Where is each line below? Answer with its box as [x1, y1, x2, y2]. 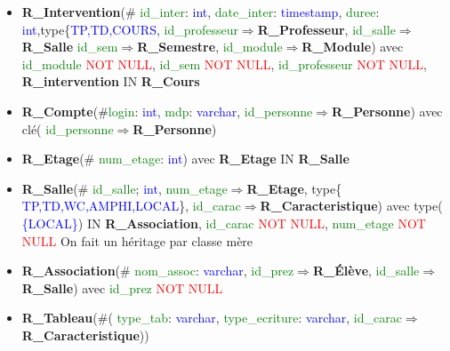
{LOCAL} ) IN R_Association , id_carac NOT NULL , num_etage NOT [21, 213, 426, 232]
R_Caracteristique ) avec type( [260, 196, 443, 215]
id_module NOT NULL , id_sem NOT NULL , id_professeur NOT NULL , [21, 54, 427, 73]
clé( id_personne [21, 119, 114, 138]
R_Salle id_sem [21, 37, 118, 56]
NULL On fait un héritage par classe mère [21, 231, 253, 250]
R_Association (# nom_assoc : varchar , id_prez [21, 261, 294, 280]
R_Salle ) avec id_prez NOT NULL [21, 278, 223, 297]
